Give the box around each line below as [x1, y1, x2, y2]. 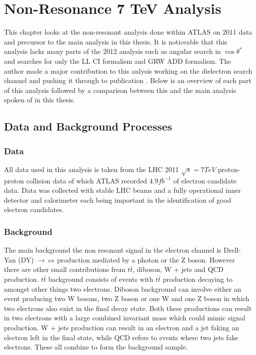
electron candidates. [4, 204, 64, 215]
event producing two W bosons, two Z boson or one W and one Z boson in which [4, 293, 250, 304]
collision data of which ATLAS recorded [26, 175, 147, 185]
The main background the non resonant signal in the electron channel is [4, 245, 221, 255]
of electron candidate [173, 175, 237, 185]
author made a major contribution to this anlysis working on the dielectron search [4, 65, 253, 76]
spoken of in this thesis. [4, 94, 75, 105]
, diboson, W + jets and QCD [132, 264, 223, 274]
